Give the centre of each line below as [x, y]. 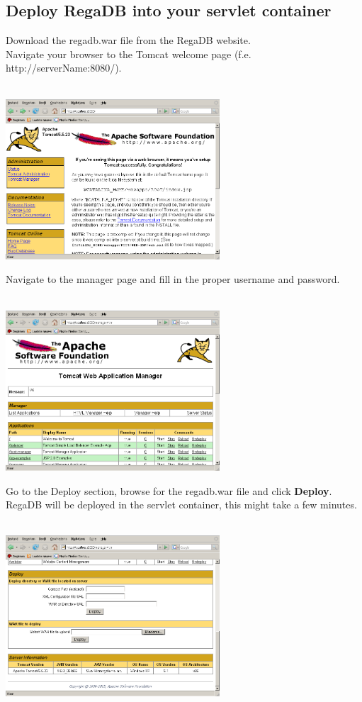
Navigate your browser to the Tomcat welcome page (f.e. [129, 54]
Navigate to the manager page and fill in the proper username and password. [173, 279]
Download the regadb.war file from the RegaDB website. [128, 40]
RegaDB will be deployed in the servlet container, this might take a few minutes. [181, 505]
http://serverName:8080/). [64, 68]
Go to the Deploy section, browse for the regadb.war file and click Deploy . [169, 490]
